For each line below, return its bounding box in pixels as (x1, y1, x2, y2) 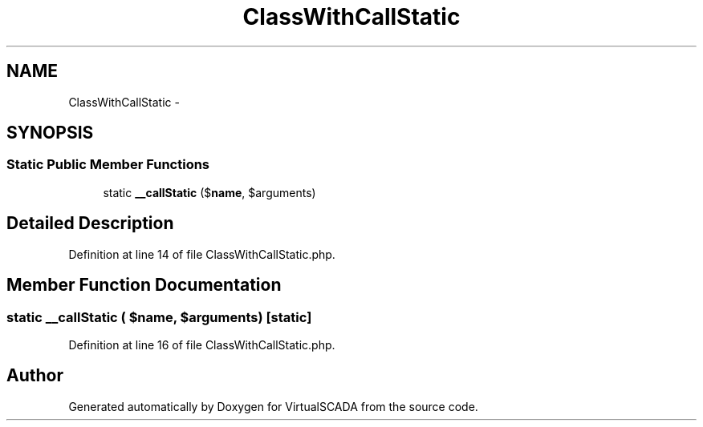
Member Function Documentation (6, 275, 282, 296)
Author (6, 365, 63, 386)
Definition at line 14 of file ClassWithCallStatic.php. (68, 247, 335, 261)
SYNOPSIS (6, 123, 94, 143)
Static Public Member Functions (6, 156, 210, 173)
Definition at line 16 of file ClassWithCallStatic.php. (68, 337, 335, 352)
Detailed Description (6, 213, 174, 234)
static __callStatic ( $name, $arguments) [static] (6, 308, 312, 325)
